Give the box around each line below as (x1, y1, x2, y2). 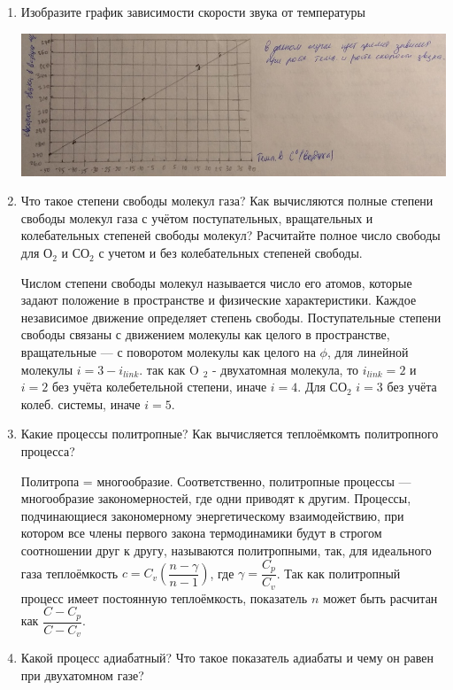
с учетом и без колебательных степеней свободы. (98, 244, 363, 262)
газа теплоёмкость (20, 563, 119, 582)
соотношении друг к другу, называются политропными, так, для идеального (20, 540, 432, 559)
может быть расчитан (322, 588, 438, 607)
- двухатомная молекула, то (211, 360, 359, 378)
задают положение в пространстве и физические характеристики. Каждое (20, 291, 417, 309)
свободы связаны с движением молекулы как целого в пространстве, (20, 325, 390, 344)
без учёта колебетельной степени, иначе (51, 377, 267, 396)
